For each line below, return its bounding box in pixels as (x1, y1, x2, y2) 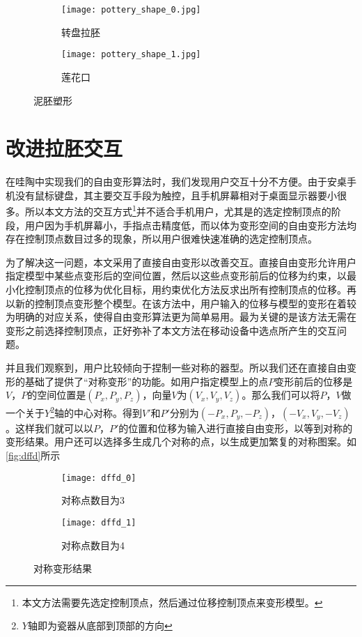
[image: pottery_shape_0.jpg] (61, 5, 201, 15)
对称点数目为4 (61, 537, 125, 552)
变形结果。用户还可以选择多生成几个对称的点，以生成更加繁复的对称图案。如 (6, 434, 356, 449)
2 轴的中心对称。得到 (50, 404, 142, 420)
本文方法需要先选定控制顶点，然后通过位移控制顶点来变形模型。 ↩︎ (22, 594, 323, 609)
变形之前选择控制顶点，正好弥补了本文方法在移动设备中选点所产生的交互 (6, 323, 337, 337)
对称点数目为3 (61, 493, 125, 507)
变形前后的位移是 (274, 374, 353, 388)
